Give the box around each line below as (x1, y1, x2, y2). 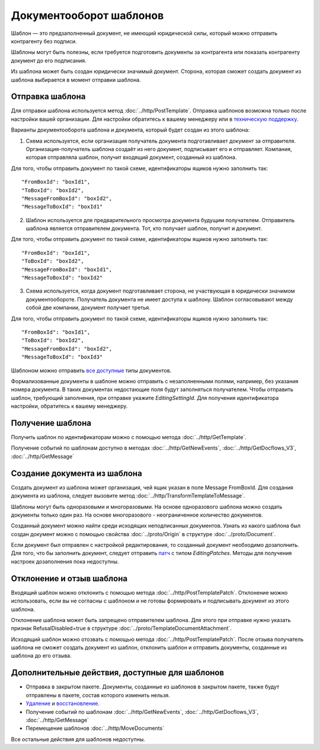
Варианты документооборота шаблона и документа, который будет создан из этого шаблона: (11, 126, 250, 133)
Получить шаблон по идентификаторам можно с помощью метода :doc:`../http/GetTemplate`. (11, 434, 247, 441)
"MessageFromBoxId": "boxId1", (21, 266, 113, 273)
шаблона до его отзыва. (11, 652, 72, 659)
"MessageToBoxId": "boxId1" (21, 203, 103, 210)
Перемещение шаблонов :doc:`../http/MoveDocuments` (25, 725, 165, 732)
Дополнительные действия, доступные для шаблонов (11, 668, 225, 678)
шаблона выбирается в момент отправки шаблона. (11, 76, 142, 83)
